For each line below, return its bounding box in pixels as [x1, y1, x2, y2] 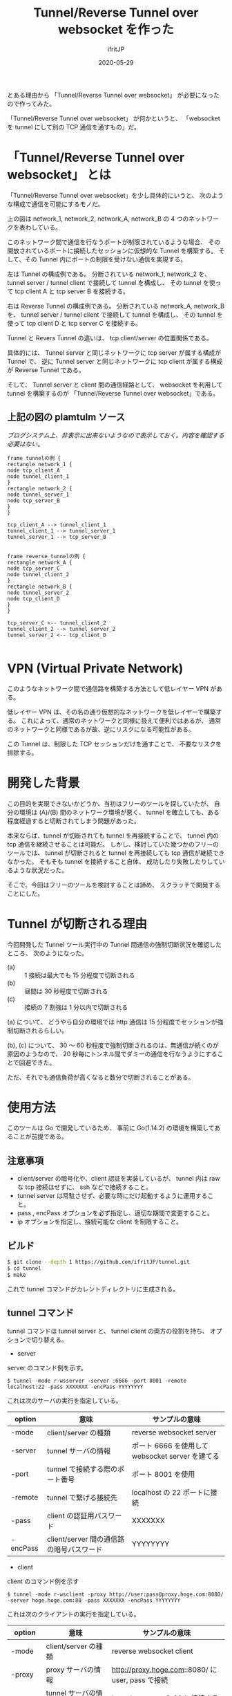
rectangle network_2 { [7, 485, 72, 492]
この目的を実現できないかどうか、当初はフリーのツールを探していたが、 [7, 799, 213, 807]
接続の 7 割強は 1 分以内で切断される [24, 1003, 128, 1011]
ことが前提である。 [12, 1132, 68, 1141]
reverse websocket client [111, 1646, 193, 1656]
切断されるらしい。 [12, 1026, 68, 1035]
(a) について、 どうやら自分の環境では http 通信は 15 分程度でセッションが [7, 1017, 217, 1026]
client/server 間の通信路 [47, 1534, 125, 1544]
